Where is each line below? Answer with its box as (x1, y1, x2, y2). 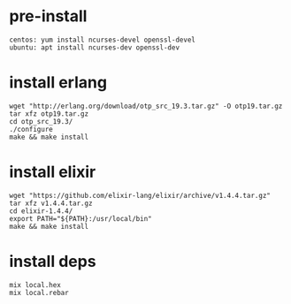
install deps (9, 252, 96, 271)
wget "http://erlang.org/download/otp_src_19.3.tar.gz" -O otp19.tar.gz (9, 102, 283, 110)
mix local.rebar (9, 288, 69, 297)
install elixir (9, 162, 96, 182)
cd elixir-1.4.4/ (9, 206, 73, 216)
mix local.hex (9, 280, 62, 289)
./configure (9, 125, 53, 133)
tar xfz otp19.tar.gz (9, 109, 89, 118)
